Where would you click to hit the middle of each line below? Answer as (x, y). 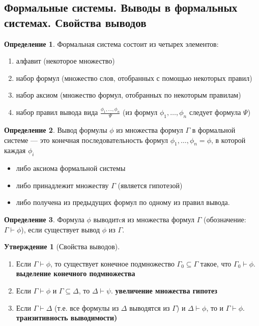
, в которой (228, 140)
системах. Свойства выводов (75, 22)
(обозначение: (225, 219)
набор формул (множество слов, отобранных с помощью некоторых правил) (134, 78)
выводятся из (150, 307)
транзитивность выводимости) (67, 318)
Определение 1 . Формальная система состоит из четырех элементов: (111, 43)
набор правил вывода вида (57, 112)
